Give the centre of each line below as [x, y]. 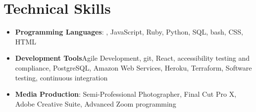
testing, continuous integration [61, 77]
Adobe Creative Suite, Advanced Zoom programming [96, 103]
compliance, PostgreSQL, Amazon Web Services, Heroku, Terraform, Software [133, 67]
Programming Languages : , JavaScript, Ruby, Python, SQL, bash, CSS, [129, 32]
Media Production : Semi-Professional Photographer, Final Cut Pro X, [126, 94]
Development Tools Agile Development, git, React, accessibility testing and [132, 58]
